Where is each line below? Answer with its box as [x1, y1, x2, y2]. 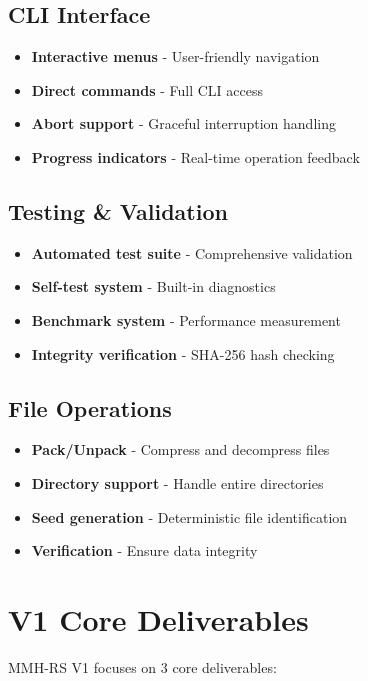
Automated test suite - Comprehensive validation [31, 242, 353, 263]
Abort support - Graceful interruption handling [31, 113, 336, 134]
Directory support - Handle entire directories [31, 472, 324, 493]
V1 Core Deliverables [8, 598, 309, 639]
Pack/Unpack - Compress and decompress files [31, 439, 330, 460]
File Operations [8, 392, 172, 423]
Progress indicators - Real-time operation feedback [31, 146, 360, 167]
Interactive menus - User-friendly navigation [31, 46, 320, 67]
